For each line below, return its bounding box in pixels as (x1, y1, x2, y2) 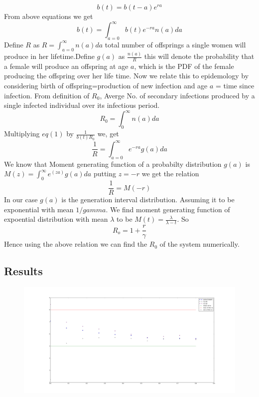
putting (93, 168, 117, 179)
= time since (216, 80, 255, 91)
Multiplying (4, 128, 40, 139)
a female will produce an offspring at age (4, 60, 129, 71)
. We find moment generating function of (106, 204, 230, 214)
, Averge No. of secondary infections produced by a (100, 90, 255, 100)
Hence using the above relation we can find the (4, 239, 147, 249)
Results (4, 263, 43, 279)
